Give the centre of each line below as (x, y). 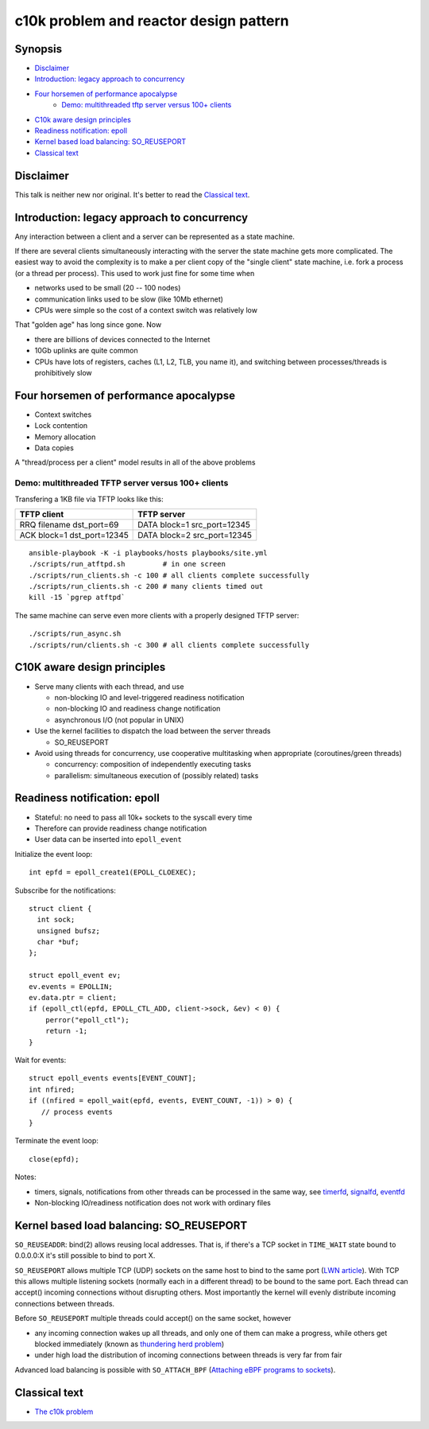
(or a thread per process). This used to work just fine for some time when (135, 273)
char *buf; (58, 942)
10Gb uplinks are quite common (86, 351)
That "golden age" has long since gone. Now (88, 325)
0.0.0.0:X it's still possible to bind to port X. (85, 1256)
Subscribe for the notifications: (66, 890)
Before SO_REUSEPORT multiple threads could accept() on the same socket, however (153, 1318)
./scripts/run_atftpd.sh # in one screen (128, 564)
